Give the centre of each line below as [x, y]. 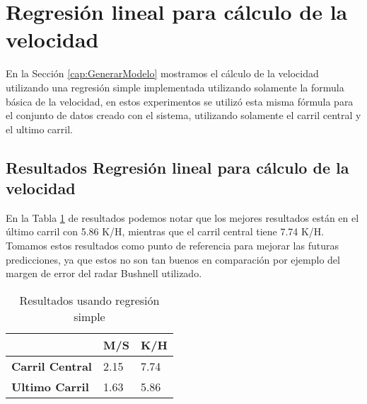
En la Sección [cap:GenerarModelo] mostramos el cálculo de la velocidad [162, 73]
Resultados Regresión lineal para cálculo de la [177, 167]
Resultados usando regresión [89, 300]
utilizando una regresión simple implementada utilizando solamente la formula [175, 87]
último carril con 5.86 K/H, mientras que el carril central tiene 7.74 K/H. [165, 231]
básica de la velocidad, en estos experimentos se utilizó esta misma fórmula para [180, 101]
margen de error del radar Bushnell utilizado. [104, 273]
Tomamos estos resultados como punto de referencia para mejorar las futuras [172, 246]
